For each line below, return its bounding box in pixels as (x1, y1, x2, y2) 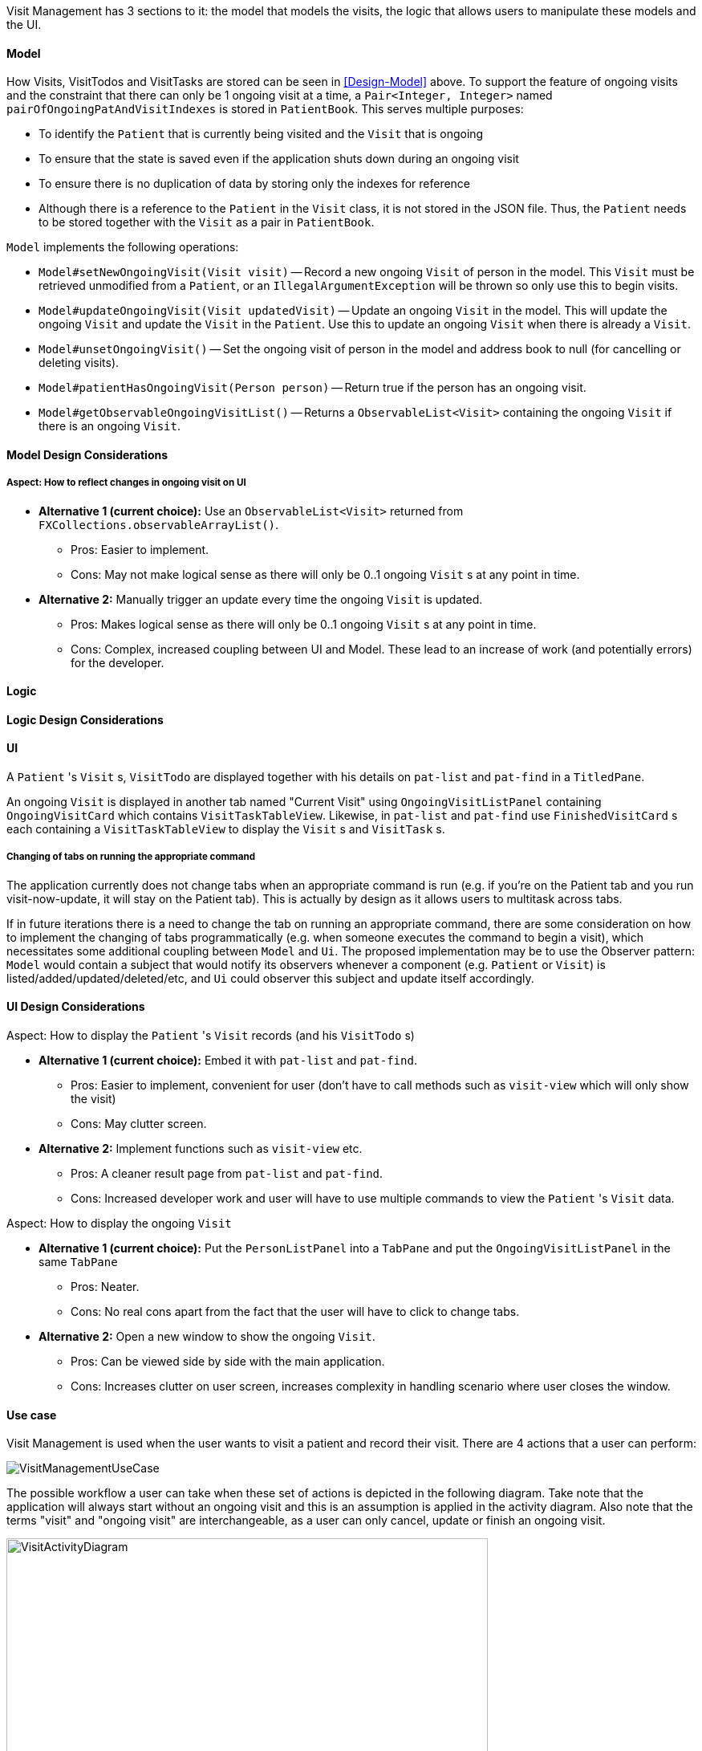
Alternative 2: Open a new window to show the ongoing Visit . (39, 1330, 375, 1344)
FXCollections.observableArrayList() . (39, 517, 279, 531)
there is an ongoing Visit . (39, 419, 181, 434)
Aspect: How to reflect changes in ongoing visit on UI (6, 477, 246, 489)
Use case (6, 1407, 57, 1422)
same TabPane (39, 1255, 118, 1269)
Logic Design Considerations (6, 712, 164, 727)
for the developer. (71, 655, 164, 670)
